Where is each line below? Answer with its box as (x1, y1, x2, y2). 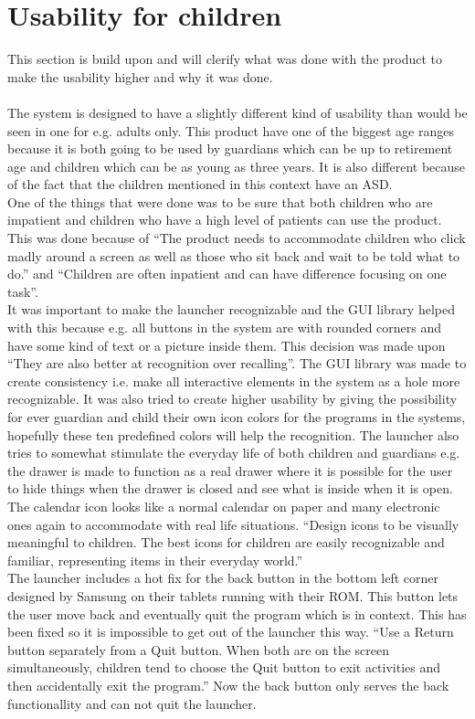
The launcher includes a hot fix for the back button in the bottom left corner (7, 568, 438, 587)
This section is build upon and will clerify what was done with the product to (7, 49, 443, 69)
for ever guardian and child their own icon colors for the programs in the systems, (7, 407, 466, 426)
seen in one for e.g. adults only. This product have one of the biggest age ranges (7, 121, 454, 140)
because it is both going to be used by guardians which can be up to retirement (7, 139, 453, 158)
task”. (7, 281, 38, 301)
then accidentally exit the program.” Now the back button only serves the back (7, 675, 449, 694)
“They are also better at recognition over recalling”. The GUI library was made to (7, 354, 467, 373)
